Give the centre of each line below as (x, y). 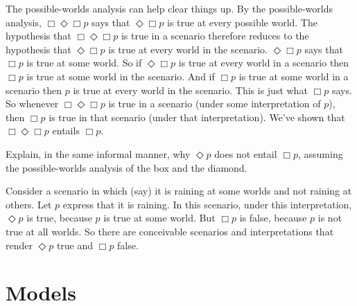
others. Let (29, 204)
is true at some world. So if (84, 63)
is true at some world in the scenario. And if (121, 76)
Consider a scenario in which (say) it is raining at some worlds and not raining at (179, 191)
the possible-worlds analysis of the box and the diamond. (127, 167)
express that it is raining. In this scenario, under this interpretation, (207, 204)
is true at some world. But (159, 218)
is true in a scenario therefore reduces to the (215, 36)
